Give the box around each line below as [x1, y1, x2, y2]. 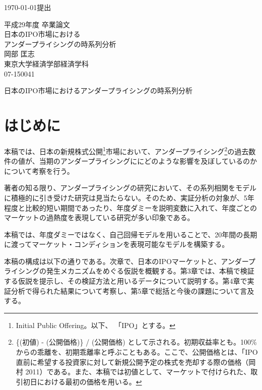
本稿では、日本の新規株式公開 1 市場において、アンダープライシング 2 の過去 [4, 144, 249, 156]
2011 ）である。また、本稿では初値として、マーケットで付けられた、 [25, 366, 251, 377]
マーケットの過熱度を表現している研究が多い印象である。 [4, 212, 194, 223]
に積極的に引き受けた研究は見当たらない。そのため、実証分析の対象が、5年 [4, 192, 254, 203]
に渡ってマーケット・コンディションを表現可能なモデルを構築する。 [4, 239, 229, 249]
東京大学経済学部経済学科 [4, 58, 89, 69]
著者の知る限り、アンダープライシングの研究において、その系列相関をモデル [4, 182, 256, 193]
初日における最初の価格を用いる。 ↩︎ [23, 376, 142, 386]
